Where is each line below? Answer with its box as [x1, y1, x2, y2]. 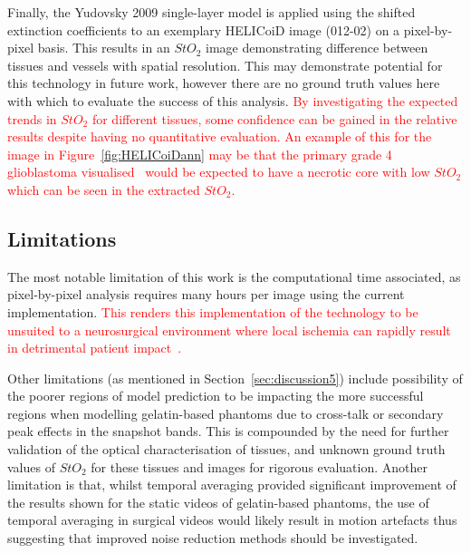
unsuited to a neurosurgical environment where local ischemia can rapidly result [7, 320, 451, 339]
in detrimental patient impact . [7, 338, 182, 357]
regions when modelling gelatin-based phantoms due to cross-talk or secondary [7, 403, 444, 422]
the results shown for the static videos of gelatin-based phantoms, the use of [7, 492, 429, 511]
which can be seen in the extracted [7, 179, 200, 199]
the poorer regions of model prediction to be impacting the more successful [7, 386, 424, 405]
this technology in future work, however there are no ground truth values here [7, 73, 440, 92]
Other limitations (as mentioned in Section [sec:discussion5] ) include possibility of [7, 368, 463, 387]
